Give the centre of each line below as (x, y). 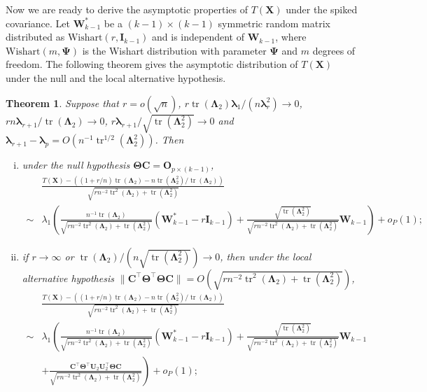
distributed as (35, 37)
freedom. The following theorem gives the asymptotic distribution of (152, 64)
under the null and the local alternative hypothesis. (116, 77)
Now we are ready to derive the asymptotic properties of (127, 9)
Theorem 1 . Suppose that (62, 103)
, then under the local (266, 256)
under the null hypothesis (76, 165)
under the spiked (322, 9)
